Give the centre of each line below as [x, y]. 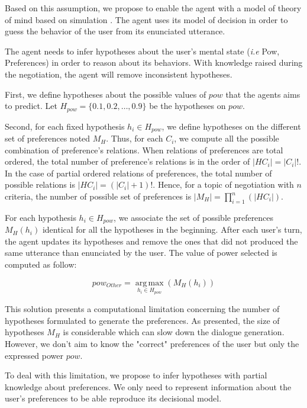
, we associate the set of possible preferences [194, 217]
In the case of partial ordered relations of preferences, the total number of [138, 173]
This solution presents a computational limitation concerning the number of [142, 309]
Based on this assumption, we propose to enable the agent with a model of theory [153, 8]
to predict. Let [31, 106]
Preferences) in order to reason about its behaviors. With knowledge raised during [154, 62]
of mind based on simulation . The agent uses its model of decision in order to [146, 19]
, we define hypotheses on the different [231, 126]
